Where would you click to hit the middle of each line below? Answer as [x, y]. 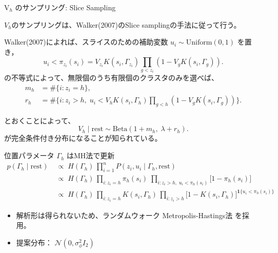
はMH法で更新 [91, 155]
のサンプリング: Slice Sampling [65, 7]
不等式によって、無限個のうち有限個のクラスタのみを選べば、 [115, 78]
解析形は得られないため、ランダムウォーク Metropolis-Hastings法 [124, 215]
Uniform [199, 43]
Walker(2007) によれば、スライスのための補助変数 [86, 42]
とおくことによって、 [40, 120]
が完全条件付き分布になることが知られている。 [83, 138]
